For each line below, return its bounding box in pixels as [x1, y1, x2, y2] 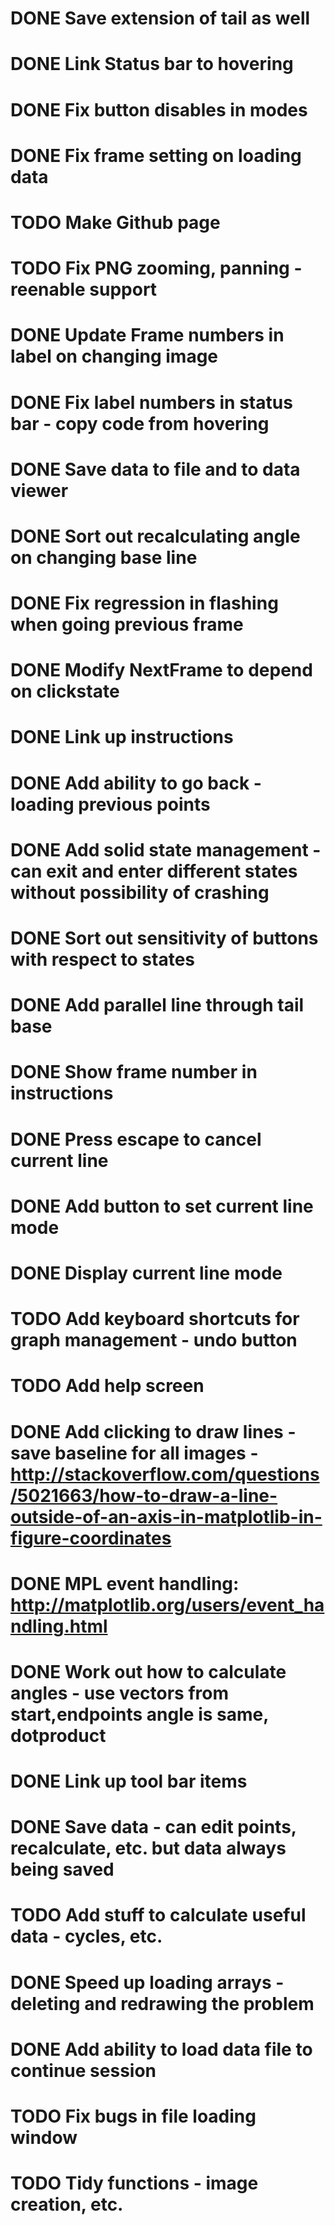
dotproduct [10, 1724, 107, 1747]
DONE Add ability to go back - [10, 772, 262, 794]
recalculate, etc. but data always [10, 1837, 287, 1860]
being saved [10, 1858, 115, 1881]
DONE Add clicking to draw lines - [10, 1420, 297, 1443]
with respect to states [10, 948, 195, 971]
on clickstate [10, 680, 120, 703]
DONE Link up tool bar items [10, 1770, 248, 1793]
